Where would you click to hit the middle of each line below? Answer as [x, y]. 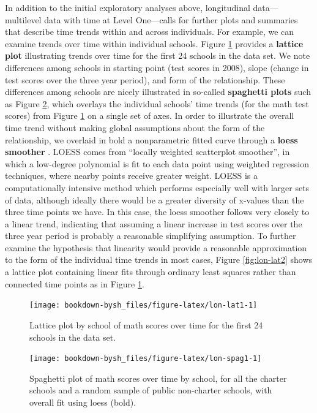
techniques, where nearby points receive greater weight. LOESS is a [132, 176]
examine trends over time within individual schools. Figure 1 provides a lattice [154, 43]
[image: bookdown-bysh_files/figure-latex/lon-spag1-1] [146, 359]
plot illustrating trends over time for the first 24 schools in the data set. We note [158, 55]
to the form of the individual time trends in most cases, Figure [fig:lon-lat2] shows [159, 260]
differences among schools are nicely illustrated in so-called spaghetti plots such [158, 92]
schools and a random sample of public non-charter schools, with [151, 390]
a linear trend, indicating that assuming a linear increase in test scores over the [154, 223]
